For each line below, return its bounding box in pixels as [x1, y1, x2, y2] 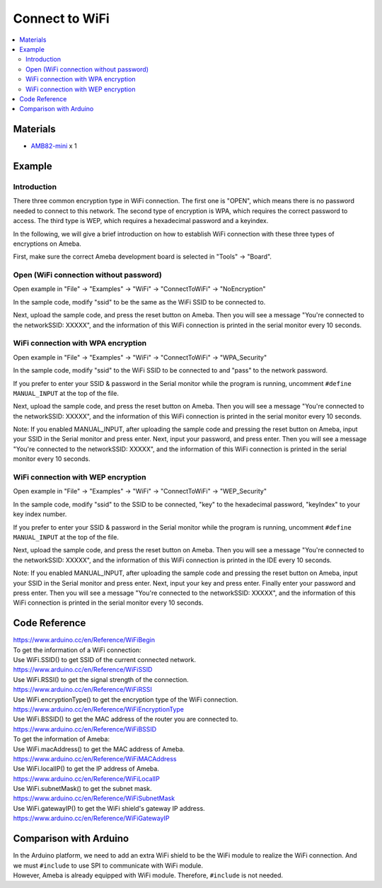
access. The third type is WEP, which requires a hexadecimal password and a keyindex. [13, 217, 269, 225]
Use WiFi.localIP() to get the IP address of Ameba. [13, 765, 159, 773]
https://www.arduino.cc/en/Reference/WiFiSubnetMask [13, 794, 175, 803]
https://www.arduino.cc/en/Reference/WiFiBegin [13, 636, 156, 644]
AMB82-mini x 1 [30, 142, 77, 150]
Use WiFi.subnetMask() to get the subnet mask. [13, 785, 152, 793]
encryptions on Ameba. [13, 239, 81, 248]
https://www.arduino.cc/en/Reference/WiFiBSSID [13, 724, 157, 733]
